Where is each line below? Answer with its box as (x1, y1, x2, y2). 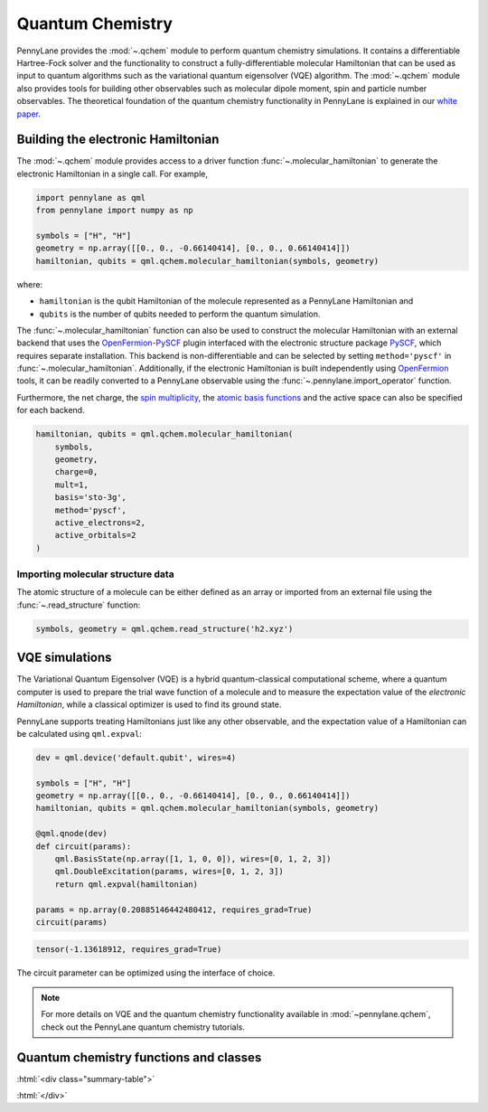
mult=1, (54, 479, 89, 490)
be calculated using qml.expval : (16, 728, 142, 739)
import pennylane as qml (35, 193, 146, 203)
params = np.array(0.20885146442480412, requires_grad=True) (35, 904, 313, 915)
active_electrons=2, (54, 517, 146, 528)
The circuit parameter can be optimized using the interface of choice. (16, 967, 276, 978)
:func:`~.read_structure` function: (16, 599, 141, 610)
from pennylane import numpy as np (35, 205, 193, 216)
